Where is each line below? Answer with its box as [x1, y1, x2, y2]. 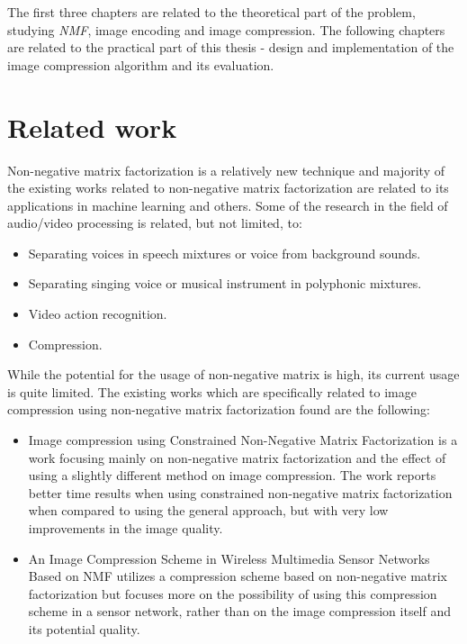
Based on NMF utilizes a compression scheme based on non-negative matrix [28, 567, 448, 585]
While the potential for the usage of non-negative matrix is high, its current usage [7, 365, 460, 384]
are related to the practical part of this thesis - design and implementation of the [7, 38, 454, 57]
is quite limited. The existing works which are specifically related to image [7, 382, 417, 401]
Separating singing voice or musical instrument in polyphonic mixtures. [28, 274, 422, 293]
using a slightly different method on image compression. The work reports [28, 466, 436, 485]
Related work [7, 108, 177, 145]
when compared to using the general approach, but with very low [28, 501, 389, 520]
